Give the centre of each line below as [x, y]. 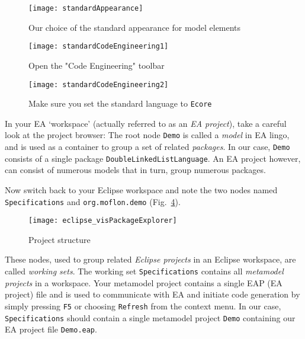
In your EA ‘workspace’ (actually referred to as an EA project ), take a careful [146, 123]
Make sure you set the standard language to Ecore [120, 103]
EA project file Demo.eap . [51, 329]
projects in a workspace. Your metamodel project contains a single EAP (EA [144, 282]
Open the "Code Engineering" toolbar [97, 65]
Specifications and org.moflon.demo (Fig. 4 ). [93, 201]
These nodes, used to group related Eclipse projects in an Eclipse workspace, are [150, 259]
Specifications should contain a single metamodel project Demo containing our [150, 317]
